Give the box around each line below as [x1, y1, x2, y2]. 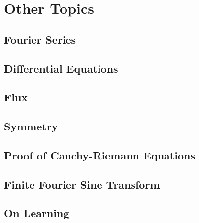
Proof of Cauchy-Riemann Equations [4, 147, 195, 162]
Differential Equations [4, 61, 118, 76]
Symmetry [4, 119, 58, 134]
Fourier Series [4, 32, 76, 47]
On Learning [4, 205, 69, 221]
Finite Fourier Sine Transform [4, 176, 160, 191]
